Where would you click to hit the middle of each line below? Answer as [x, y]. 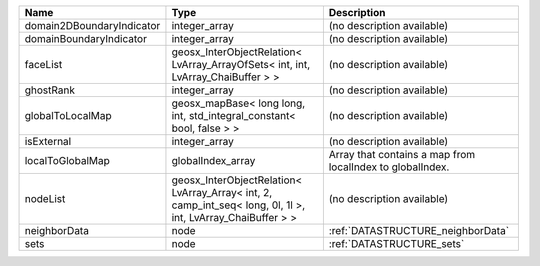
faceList [43, 64]
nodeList [45, 198]
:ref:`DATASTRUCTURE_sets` [396, 243]
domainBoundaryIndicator [85, 38]
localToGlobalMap [67, 160]
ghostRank [49, 90]
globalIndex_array [213, 160]
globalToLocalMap [68, 115]
